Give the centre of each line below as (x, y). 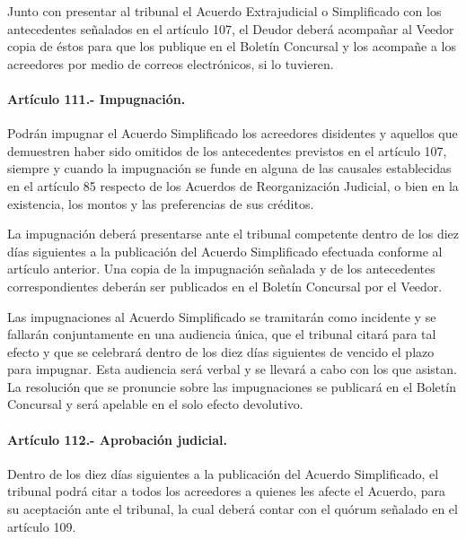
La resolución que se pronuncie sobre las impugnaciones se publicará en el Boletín (232, 386)
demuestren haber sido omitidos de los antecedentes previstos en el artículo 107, (227, 150)
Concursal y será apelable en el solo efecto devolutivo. (155, 404)
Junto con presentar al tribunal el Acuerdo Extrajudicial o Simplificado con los (224, 11)
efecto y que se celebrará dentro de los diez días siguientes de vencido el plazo (221, 351)
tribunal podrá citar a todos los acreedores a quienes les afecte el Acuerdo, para (226, 491)
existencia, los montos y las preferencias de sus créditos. (161, 203)
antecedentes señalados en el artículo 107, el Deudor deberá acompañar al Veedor (231, 28)
